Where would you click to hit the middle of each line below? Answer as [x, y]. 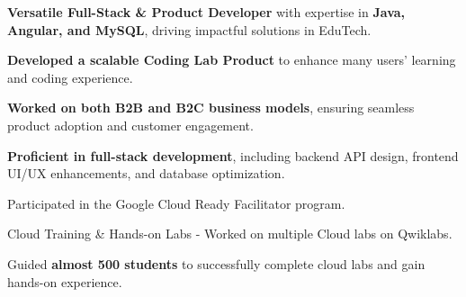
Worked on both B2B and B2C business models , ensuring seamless [211, 108]
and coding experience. [70, 77]
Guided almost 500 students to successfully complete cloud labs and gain [216, 263]
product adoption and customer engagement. [130, 125]
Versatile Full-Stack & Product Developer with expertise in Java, [206, 12]
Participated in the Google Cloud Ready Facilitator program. [176, 203]
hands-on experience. [65, 281]
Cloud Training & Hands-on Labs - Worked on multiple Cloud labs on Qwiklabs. [230, 234]
